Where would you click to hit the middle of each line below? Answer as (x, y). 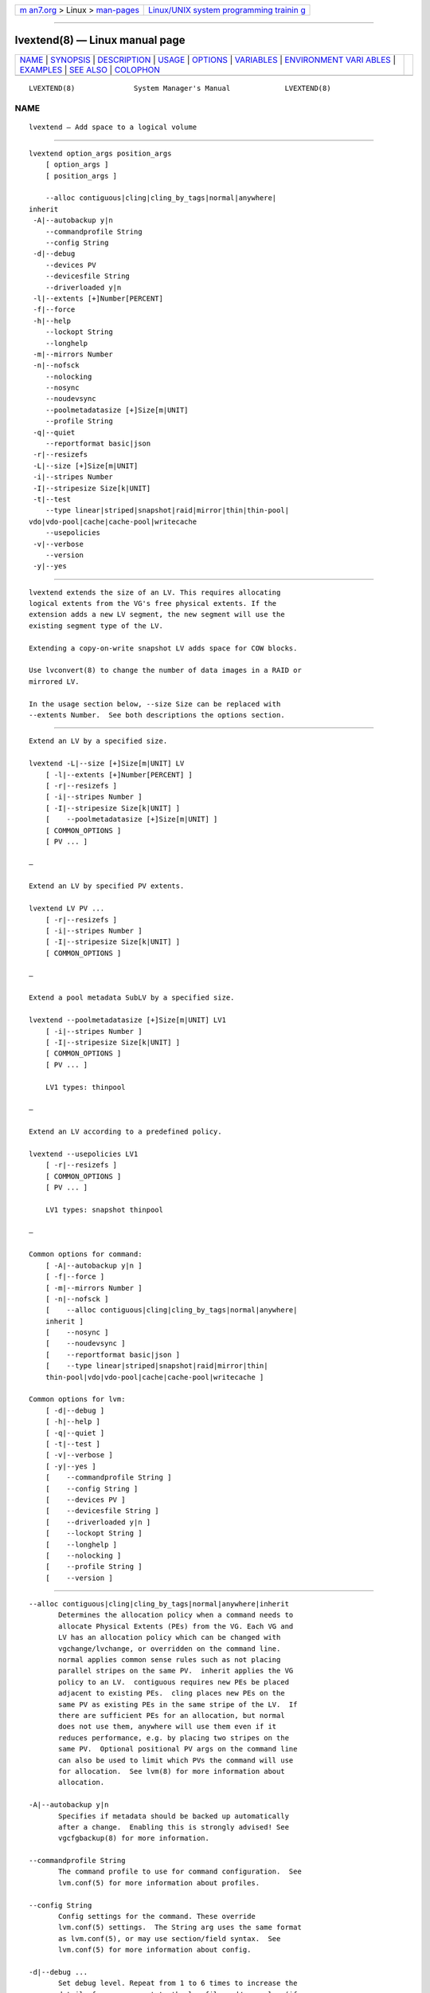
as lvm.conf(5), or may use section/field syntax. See (170, 1938)
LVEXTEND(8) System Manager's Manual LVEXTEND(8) (180, 88)
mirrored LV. (54, 681)
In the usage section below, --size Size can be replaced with (155, 704)
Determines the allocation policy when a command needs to (176, 1615)
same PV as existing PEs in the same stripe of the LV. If (178, 1704)
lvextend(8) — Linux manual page (100, 40)
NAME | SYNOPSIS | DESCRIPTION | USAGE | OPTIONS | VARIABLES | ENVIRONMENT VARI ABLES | (207, 60)
